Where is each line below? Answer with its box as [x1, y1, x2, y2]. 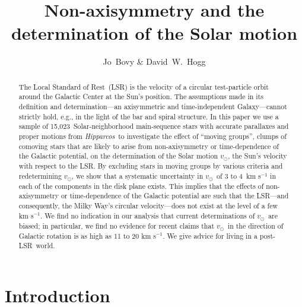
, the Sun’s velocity [228, 151, 287, 161]
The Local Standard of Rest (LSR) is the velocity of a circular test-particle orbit [18, 81, 269, 91]
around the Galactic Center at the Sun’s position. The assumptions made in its [18, 91, 263, 102]
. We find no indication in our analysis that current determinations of [40, 210, 255, 220]
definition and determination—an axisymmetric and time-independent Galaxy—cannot [18, 102, 287, 112]
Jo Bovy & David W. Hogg [103, 55, 206, 68]
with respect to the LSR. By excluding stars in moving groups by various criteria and [18, 161, 283, 171]
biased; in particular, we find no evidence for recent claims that [18, 220, 215, 230]
